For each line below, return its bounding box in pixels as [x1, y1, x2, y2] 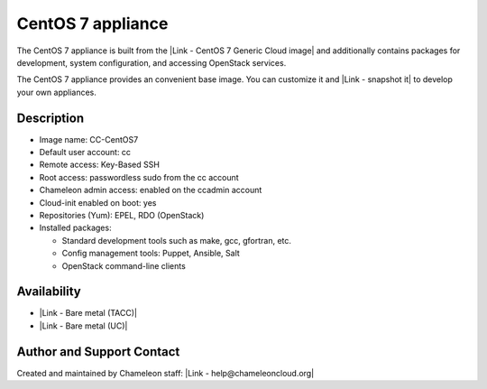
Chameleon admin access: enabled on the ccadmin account [39, 185, 262, 196]
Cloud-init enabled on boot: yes [39, 197, 157, 208]
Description [16, 110, 85, 125]
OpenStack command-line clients [61, 260, 187, 271]
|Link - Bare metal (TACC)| [39, 308, 138, 319]
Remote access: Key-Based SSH [39, 159, 160, 171]
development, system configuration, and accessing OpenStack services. [16, 57, 287, 68]
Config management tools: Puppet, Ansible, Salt [61, 248, 241, 259]
